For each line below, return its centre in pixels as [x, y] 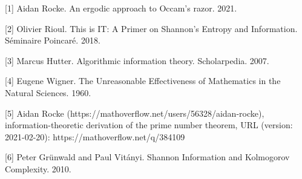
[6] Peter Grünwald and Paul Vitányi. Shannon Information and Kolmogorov [147, 157]
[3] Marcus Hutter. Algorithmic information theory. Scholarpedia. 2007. [137, 60]
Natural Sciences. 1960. [48, 92]
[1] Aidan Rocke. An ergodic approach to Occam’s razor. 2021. [121, 8]
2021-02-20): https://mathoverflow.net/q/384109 [95, 136]
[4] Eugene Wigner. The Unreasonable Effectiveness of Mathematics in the [143, 81]
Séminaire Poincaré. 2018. [53, 40]
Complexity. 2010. [38, 168]
